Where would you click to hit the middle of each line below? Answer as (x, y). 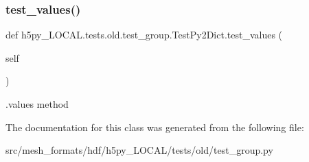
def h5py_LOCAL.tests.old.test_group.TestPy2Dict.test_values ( (144, 35)
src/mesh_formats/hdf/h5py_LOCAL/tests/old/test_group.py (139, 150)
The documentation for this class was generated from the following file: (155, 127)
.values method (37, 104)
